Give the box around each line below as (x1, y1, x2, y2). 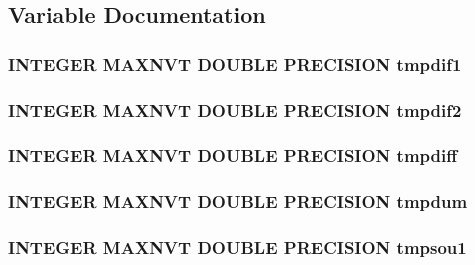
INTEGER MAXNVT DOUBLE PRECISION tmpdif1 (8, 51, 462, 76)
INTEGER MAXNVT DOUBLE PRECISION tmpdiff (8, 143, 458, 168)
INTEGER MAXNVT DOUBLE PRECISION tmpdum (8, 189, 468, 214)
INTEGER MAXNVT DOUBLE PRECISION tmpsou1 (8, 235, 467, 260)
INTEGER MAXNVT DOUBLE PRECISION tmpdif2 (8, 97, 462, 122)
